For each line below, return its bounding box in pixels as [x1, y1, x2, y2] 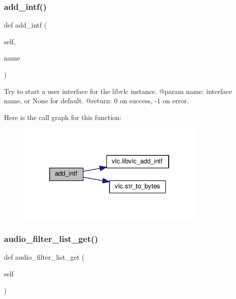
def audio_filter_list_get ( [4, 252, 85, 262]
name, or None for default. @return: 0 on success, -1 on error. [4, 95, 189, 106]
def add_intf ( [4, 20, 47, 30]
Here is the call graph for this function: [4, 112, 122, 122]
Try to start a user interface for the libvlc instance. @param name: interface [4, 86, 232, 96]
